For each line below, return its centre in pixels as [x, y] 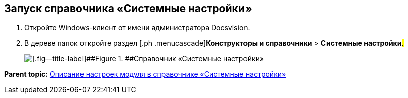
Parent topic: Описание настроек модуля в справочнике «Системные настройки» [145, 74]
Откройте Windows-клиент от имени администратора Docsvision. [137, 28]
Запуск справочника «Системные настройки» [128, 9]
